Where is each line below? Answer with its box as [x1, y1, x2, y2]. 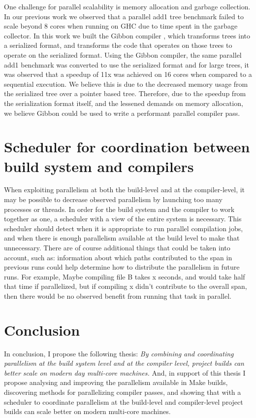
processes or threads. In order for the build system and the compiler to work [4, 204, 235, 214]
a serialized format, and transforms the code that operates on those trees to [4, 40, 232, 50]
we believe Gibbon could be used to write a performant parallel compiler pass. [4, 107, 240, 118]
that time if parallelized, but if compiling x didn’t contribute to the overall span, [4, 281, 247, 291]
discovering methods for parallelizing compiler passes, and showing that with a [4, 387, 241, 397]
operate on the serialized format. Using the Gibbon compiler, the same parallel [4, 49, 242, 60]
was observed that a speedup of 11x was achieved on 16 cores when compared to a [4, 69, 252, 79]
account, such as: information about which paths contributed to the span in [4, 252, 232, 262]
